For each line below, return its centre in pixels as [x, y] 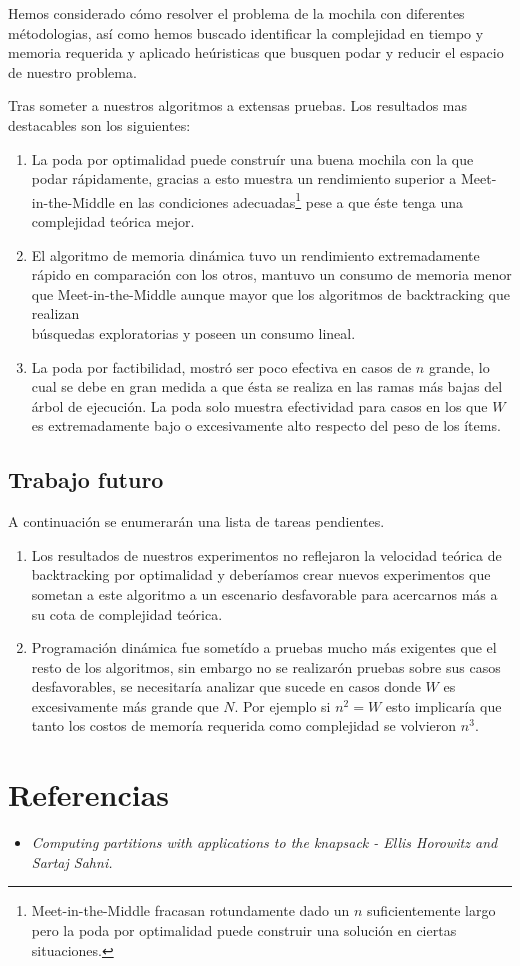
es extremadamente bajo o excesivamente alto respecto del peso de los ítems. [266, 425]
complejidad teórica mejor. [113, 221]
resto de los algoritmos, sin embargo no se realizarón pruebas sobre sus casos [266, 666]
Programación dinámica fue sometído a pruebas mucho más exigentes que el [264, 647]
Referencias [89, 794]
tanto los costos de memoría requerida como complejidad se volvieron [244, 725]
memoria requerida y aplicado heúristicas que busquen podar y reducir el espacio [256, 52]
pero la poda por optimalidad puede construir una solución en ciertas [244, 929]
